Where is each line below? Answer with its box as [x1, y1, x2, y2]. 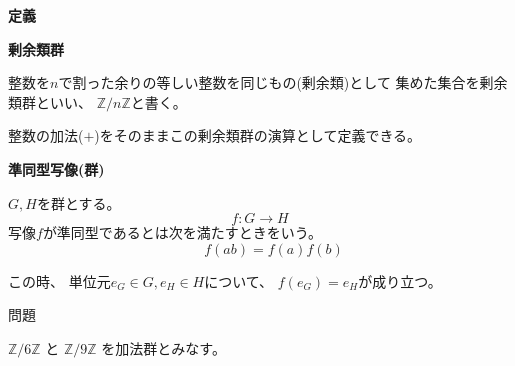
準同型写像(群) [8, 158, 105, 179]
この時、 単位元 [8, 270, 111, 291]
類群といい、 [8, 91, 92, 112]
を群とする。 [36, 192, 121, 213]
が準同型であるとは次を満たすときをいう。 [42, 222, 322, 243]
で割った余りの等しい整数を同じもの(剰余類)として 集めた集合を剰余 [58, 72, 508, 93]
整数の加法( [8, 125, 84, 146]
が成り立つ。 [358, 270, 442, 291]
